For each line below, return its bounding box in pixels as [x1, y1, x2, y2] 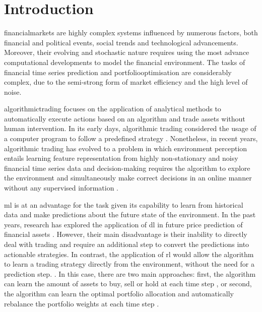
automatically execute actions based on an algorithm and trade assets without [4, 113, 245, 123]
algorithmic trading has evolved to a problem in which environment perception [4, 143, 247, 153]
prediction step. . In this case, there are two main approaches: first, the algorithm [4, 268, 256, 279]
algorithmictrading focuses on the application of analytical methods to [4, 103, 221, 114]
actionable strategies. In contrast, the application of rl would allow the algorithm [4, 248, 254, 259]
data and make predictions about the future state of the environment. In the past [4, 209, 256, 220]
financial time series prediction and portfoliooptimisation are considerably [4, 67, 232, 77]
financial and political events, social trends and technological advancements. [4, 37, 238, 47]
